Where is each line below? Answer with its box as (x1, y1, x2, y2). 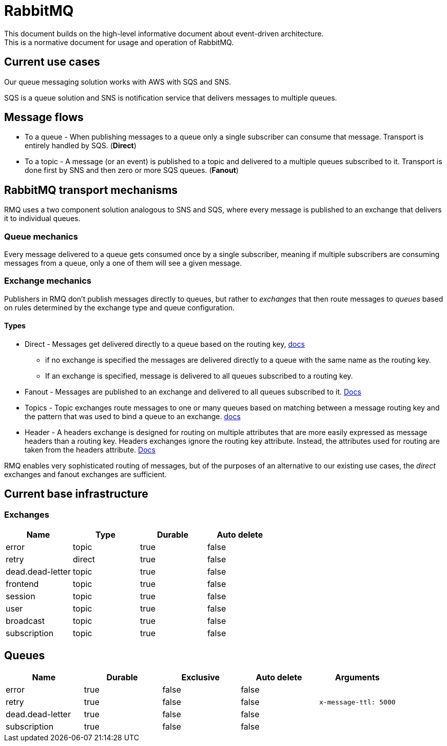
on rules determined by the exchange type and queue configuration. (4, 303, 235, 312)
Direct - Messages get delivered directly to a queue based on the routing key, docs (25, 340, 305, 348)
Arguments (335, 672, 380, 683)
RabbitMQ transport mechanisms (4, 183, 178, 197)
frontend (6, 579, 39, 590)
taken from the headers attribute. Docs (25, 445, 156, 454)
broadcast (6, 616, 45, 626)
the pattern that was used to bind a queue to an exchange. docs (25, 412, 241, 421)
